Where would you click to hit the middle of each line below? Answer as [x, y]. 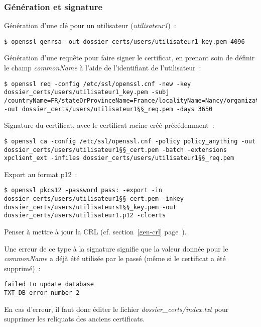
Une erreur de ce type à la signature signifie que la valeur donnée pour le [116, 248]
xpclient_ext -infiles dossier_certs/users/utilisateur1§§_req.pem [119, 158]
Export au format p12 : [41, 174]
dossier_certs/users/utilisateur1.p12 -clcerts [85, 216]
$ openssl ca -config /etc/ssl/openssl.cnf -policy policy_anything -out [130, 141]
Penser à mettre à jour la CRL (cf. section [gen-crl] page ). [95, 232]
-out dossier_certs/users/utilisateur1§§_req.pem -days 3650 [108, 109]
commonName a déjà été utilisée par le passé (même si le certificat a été [115, 258]
